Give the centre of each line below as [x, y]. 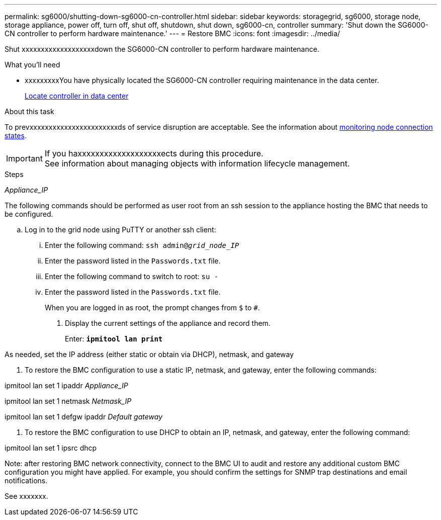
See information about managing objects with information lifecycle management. [197, 163]
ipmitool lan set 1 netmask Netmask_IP [68, 401]
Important [24, 158]
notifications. [26, 481]
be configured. [29, 214]
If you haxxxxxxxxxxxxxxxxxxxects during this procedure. [154, 153]
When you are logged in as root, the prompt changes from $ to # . [152, 308]
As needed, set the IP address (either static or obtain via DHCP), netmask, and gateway [149, 354]
